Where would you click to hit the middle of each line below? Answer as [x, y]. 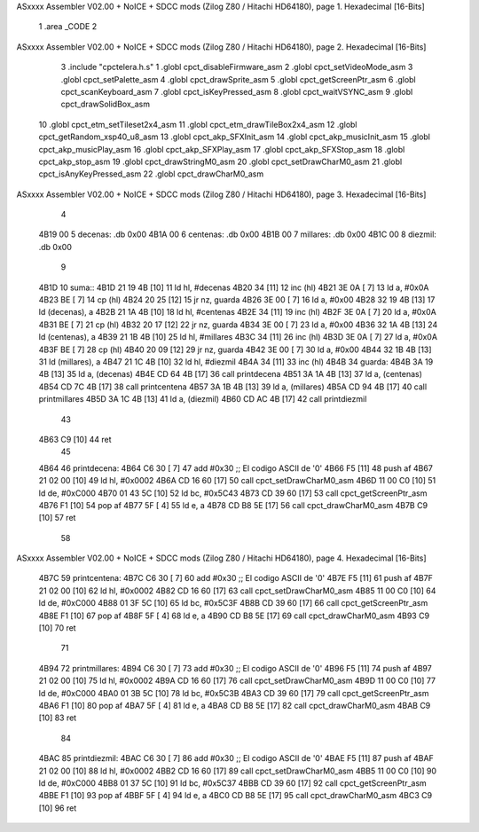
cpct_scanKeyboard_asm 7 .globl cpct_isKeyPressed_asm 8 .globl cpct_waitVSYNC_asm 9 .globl [237, 91]
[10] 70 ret [57, 628]
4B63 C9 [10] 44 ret [75, 439]
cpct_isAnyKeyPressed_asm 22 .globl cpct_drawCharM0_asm [151, 174]
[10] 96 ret [58, 808]
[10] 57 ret [57, 518]
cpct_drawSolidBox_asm [106, 104]
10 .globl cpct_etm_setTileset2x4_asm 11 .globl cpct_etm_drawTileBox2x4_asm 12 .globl [198, 124]
